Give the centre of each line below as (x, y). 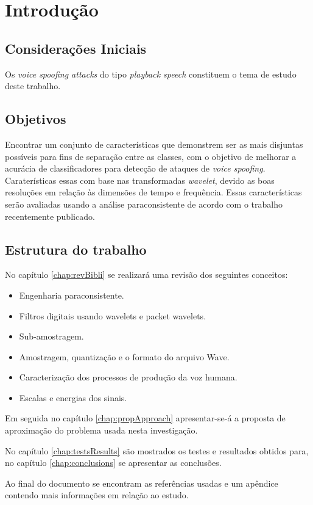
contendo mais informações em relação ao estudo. (97, 495)
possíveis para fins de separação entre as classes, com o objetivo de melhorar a (151, 156)
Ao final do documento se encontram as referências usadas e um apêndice (142, 483)
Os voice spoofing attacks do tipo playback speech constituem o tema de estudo (151, 74)
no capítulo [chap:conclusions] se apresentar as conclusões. (113, 463)
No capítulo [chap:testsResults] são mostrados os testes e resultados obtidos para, (157, 450)
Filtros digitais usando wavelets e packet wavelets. (113, 315)
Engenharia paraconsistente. (72, 295)
